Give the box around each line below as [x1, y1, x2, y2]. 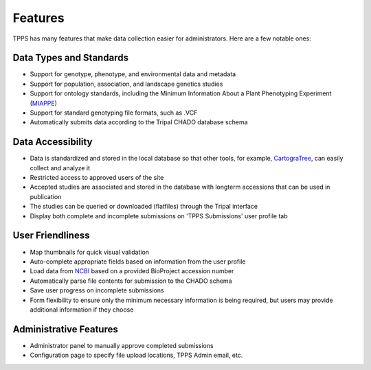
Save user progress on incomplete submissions [30, 286, 164, 294]
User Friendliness [12, 230, 90, 242]
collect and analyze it [30, 163, 91, 172]
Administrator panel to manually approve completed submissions [30, 341, 214, 349]
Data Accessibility [12, 136, 93, 148]
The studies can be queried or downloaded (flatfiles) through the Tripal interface [30, 203, 258, 211]
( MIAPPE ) [30, 99, 58, 107]
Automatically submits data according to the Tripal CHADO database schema [30, 118, 248, 126]
